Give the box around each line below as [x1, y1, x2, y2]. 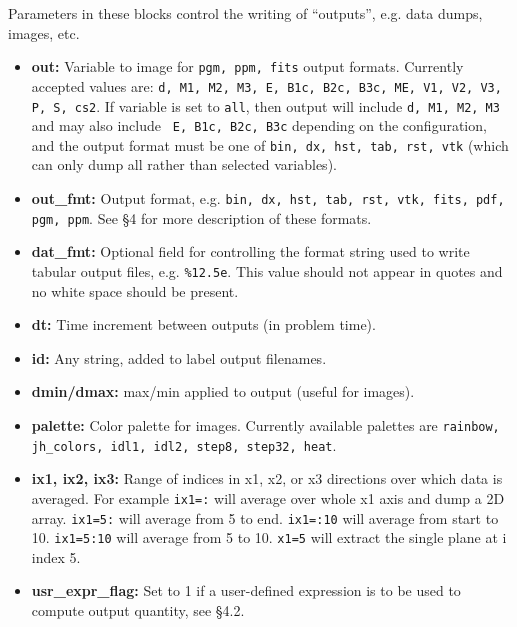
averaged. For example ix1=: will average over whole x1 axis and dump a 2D [31, 487, 505, 508]
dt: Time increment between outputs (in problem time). [31, 314, 376, 335]
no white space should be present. [31, 280, 239, 301]
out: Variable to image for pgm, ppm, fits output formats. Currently [31, 56, 464, 77]
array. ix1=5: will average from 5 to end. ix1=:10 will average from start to [31, 507, 499, 528]
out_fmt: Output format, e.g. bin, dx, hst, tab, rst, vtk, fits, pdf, [31, 188, 505, 209]
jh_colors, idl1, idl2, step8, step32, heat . [31, 434, 337, 455]
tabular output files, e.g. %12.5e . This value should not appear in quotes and [31, 260, 503, 281]
